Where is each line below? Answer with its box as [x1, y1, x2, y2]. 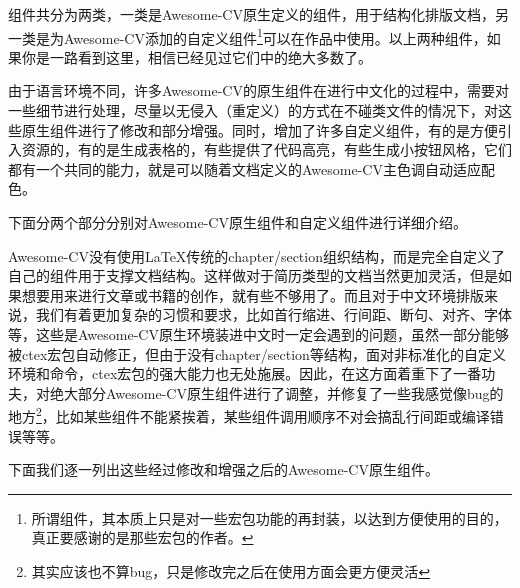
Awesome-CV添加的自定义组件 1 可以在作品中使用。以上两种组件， [63, 24, 487, 48]
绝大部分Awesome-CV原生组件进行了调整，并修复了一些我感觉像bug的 [49, 382, 504, 403]
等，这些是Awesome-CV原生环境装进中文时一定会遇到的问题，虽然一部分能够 [8, 323, 509, 344]
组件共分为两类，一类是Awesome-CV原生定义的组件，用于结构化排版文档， [8, 4, 495, 24]
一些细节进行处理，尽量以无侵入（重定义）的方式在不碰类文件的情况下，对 [8, 100, 498, 121]
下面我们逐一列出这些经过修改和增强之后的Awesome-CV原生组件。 [8, 459, 439, 480]
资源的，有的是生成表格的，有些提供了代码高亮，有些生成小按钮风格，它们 [21, 139, 512, 160]
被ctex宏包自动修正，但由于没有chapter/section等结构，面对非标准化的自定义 [8, 343, 506, 364]
